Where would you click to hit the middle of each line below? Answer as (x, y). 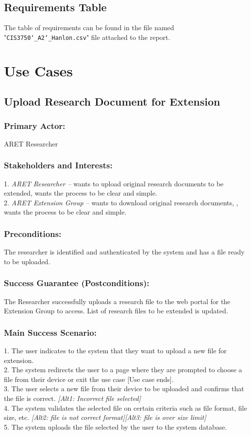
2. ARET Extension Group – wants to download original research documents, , (121, 202)
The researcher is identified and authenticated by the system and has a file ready (124, 252)
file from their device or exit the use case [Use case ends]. (89, 379)
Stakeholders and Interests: (58, 165)
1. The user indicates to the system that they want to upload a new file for (115, 351)
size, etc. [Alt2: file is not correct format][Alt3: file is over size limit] (105, 417)
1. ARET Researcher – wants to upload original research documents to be (114, 183)
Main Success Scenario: (50, 332)
